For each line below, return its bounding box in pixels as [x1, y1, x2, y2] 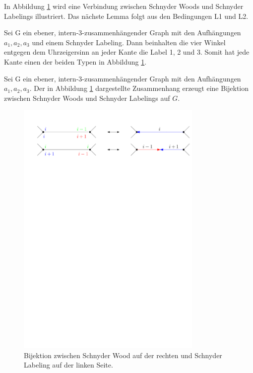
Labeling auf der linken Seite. [24, 360, 113, 370]
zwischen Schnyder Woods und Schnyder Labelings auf [4, 92, 170, 103]
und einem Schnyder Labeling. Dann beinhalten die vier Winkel [32, 37, 226, 47]
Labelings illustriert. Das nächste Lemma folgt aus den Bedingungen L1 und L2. [4, 10, 249, 21]
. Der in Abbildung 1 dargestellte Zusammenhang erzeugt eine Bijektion [29, 83, 249, 93]
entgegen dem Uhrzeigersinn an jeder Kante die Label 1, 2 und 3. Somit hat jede [4, 47, 250, 57]
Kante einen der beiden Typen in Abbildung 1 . [4, 56, 147, 67]
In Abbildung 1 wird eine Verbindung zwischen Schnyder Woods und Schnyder [4, 1, 244, 11]
